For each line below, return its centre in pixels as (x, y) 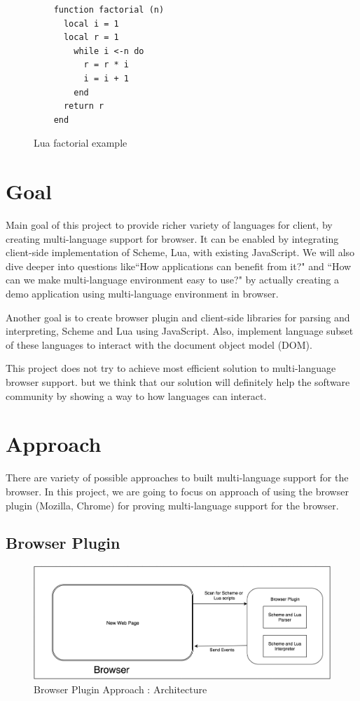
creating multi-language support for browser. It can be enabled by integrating (172, 238)
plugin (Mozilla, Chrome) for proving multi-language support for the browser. (172, 505)
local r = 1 (91, 38)
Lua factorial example (81, 143)
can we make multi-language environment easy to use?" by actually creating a (172, 280)
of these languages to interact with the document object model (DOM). (159, 344)
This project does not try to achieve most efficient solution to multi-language (171, 368)
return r (84, 106)
